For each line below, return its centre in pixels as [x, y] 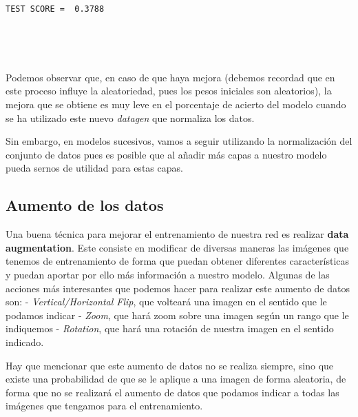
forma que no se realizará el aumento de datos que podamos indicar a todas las [172, 392]
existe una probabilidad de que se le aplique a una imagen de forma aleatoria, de [176, 379]
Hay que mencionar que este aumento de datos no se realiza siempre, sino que [170, 365]
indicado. [25, 342]
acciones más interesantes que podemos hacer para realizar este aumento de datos [178, 288]
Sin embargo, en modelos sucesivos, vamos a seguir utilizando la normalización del [179, 141]
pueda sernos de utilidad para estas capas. [94, 168]
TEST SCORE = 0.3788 [55, 9]
